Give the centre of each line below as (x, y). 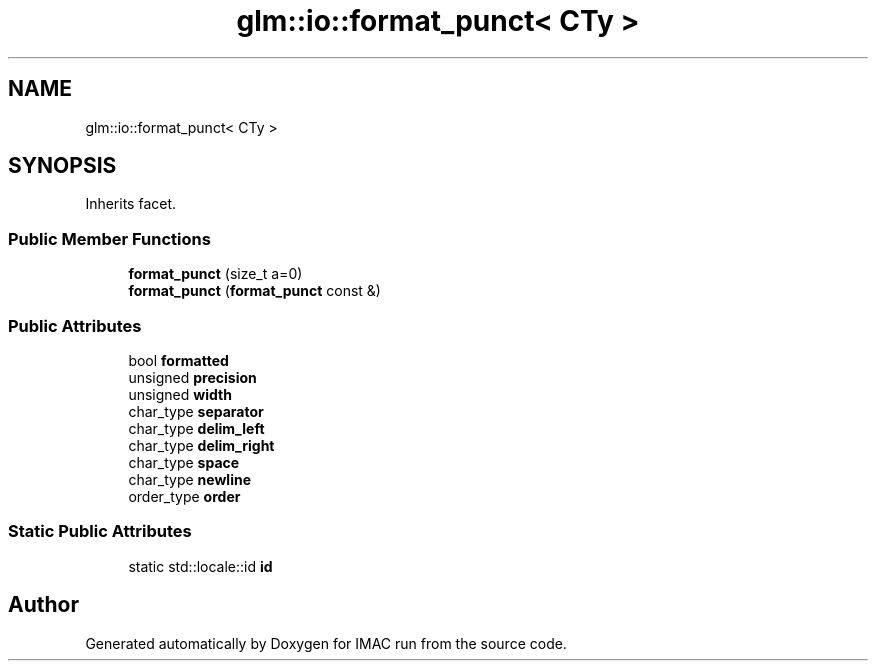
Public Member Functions (109, 238)
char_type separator (196, 411)
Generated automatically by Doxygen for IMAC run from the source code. (326, 643)
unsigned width (180, 394)
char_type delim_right (201, 445)
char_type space (184, 462)
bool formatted (178, 360)
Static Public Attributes (100, 531)
